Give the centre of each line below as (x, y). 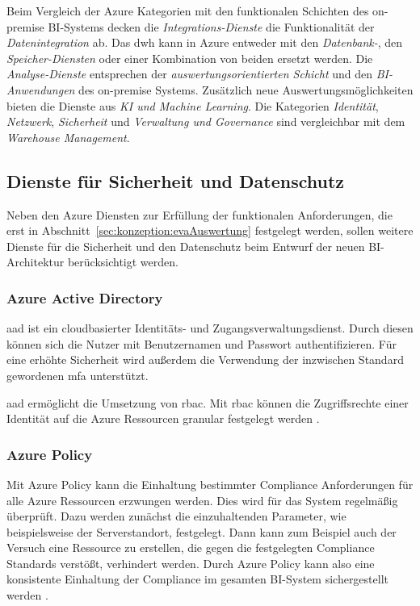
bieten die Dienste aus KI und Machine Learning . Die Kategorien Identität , (193, 105)
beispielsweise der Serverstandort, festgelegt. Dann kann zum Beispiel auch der (202, 531)
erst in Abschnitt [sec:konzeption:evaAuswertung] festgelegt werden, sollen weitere (210, 230)
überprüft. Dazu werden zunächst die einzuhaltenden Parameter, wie (176, 516)
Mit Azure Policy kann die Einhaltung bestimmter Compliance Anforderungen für (210, 484)
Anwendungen (41, 89)
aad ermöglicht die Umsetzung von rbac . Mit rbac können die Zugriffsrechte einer (208, 402)
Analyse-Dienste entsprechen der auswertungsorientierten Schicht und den (190, 74)
